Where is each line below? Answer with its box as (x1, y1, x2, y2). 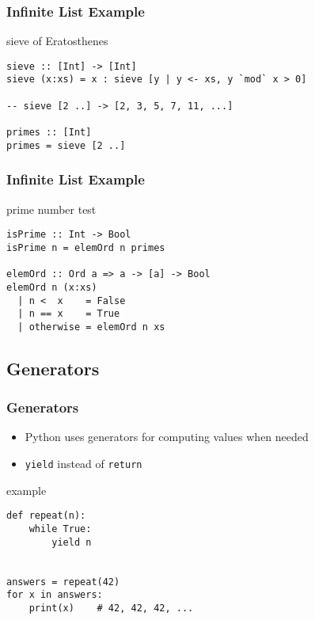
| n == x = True (17, 308, 120, 320)
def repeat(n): (6, 510, 86, 522)
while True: (28, 523, 92, 534)
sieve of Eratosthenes (6, 32, 108, 49)
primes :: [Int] (6, 127, 92, 139)
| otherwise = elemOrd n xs (17, 321, 165, 333)
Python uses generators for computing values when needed (25, 428, 309, 445)
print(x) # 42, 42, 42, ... (28, 602, 194, 614)
